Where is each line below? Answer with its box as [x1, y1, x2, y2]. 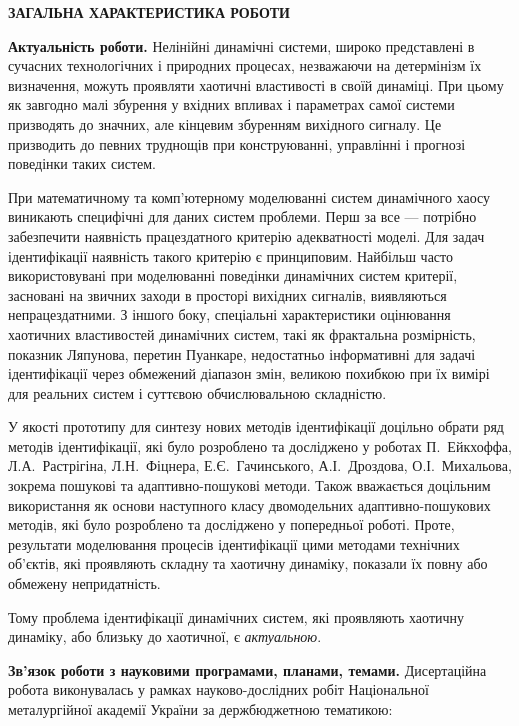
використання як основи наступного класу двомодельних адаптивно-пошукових [8, 494, 491, 515]
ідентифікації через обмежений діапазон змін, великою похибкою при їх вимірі [8, 363, 490, 384]
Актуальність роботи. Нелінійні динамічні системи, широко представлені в [8, 35, 475, 56]
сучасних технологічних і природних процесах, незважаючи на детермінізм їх [8, 55, 482, 76]
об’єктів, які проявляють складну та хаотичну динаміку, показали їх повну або [8, 553, 488, 574]
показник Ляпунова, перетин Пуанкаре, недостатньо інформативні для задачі [8, 343, 476, 364]
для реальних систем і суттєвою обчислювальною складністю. [8, 382, 387, 403]
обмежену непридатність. [8, 573, 161, 594]
